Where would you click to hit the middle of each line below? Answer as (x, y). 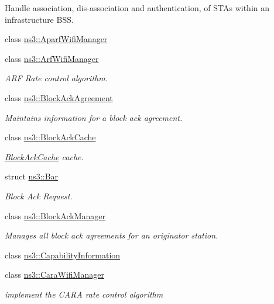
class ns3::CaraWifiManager (54, 274)
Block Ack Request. (39, 196)
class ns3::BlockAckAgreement (59, 97)
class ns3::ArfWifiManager (52, 58)
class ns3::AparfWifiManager (56, 39)
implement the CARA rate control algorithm (84, 294)
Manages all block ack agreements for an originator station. (112, 235)
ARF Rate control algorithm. (56, 78)
